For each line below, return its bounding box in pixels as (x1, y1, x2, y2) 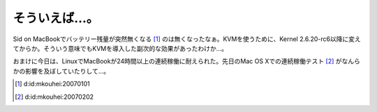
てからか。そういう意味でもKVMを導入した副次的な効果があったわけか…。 (13, 44, 228, 52)
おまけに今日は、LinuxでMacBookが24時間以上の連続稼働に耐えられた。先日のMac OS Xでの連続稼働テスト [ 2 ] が (13, 57, 342, 65)
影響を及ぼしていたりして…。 (24, 67, 110, 75)
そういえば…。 (13, 10, 99, 26)
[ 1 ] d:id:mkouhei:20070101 (15, 80, 90, 88)
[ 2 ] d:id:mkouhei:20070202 (15, 93, 94, 101)
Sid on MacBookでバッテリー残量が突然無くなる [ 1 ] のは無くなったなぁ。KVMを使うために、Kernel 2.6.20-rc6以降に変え (13, 35, 361, 43)
